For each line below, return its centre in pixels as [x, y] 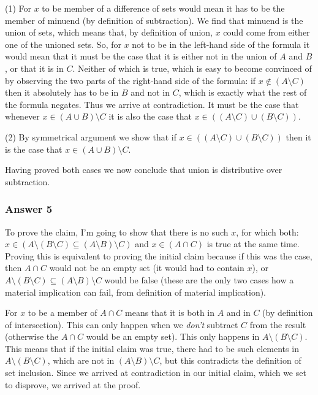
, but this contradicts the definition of [230, 360]
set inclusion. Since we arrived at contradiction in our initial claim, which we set [156, 373]
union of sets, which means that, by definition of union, [109, 32]
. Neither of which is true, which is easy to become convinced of [192, 68]
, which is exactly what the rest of [243, 92]
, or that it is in [34, 68]
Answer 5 [29, 209]
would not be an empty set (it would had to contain [147, 268]
